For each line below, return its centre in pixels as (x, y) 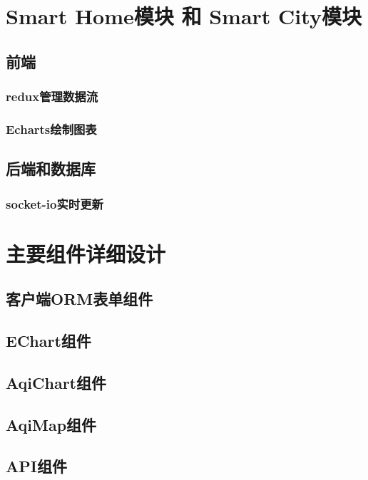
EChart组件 (48, 341)
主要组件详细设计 (86, 253)
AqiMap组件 (51, 424)
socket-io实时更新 (55, 203)
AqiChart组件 (56, 382)
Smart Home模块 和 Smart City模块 (184, 16)
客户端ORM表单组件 (80, 299)
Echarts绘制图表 (51, 129)
